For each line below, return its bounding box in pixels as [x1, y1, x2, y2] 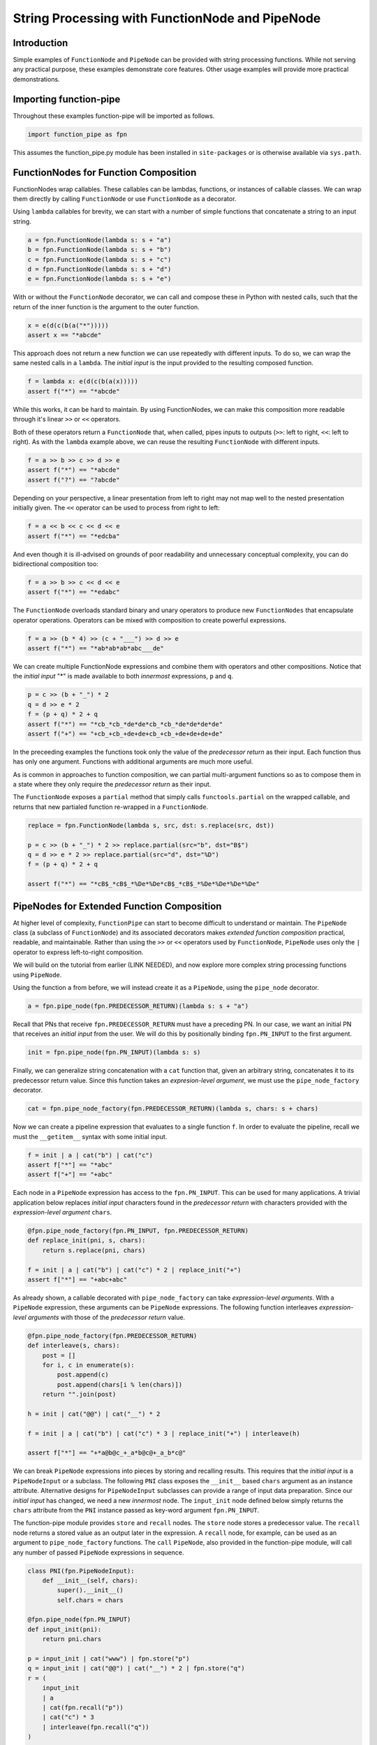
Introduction [13, 37, 68, 49]
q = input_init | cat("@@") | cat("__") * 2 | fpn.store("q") [27, 1665, 245, 1672]
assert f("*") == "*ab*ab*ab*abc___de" [27, 644, 164, 653]
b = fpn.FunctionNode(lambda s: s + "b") [27, 246, 172, 254]
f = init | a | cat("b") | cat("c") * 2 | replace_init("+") [27, 1265, 242, 1274]
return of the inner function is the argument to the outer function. [13, 302, 200, 311]
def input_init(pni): [27, 1625, 102, 1633]
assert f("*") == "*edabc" [27, 588, 120, 596]
